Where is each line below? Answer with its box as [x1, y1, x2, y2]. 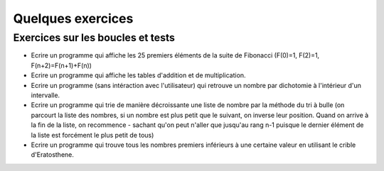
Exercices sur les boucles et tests [13, 31, 176, 44]
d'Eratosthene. [31, 150, 75, 159]
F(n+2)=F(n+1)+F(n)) [31, 61, 92, 70]
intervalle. [31, 91, 60, 99]
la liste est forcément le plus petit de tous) [31, 131, 154, 139]
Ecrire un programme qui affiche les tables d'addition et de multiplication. [31, 71, 246, 79]
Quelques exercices [13, 11, 134, 26]
